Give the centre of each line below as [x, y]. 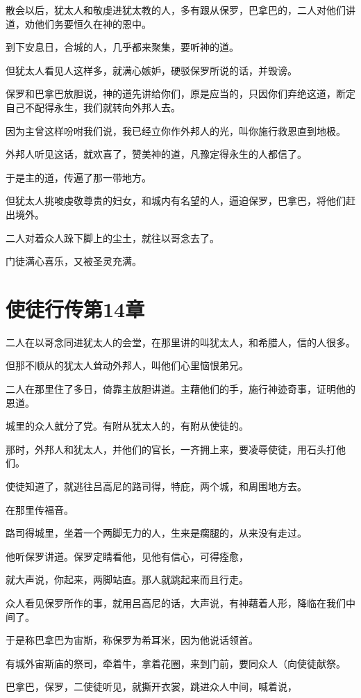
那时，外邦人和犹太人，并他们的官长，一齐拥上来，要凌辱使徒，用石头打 [171, 449]
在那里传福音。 [40, 509]
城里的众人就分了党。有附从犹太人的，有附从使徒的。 [127, 426]
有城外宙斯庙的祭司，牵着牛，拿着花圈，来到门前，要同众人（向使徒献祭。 [176, 663]
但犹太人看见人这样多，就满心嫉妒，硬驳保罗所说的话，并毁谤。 [151, 70]
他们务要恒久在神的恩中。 [93, 23]
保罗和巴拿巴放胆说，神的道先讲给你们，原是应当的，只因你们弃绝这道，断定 [180, 94]
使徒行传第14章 [75, 308]
